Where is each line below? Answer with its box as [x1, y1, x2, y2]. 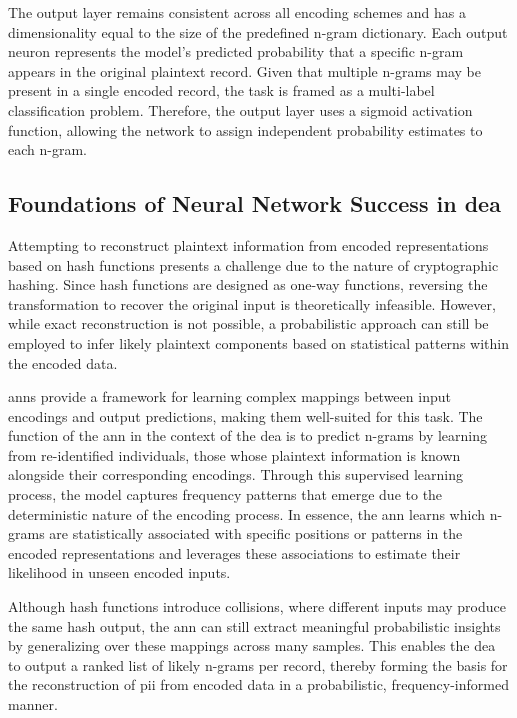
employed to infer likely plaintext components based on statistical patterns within [8, 332, 509, 353]
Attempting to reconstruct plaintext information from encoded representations [8, 234, 489, 255]
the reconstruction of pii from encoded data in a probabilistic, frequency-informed [8, 674, 509, 695]
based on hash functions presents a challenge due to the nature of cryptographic [8, 254, 499, 275]
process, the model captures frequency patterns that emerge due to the [8, 484, 443, 505]
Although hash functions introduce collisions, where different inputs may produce [8, 596, 506, 617]
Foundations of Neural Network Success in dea [8, 188, 501, 219]
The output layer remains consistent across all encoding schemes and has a [8, 2, 467, 22]
